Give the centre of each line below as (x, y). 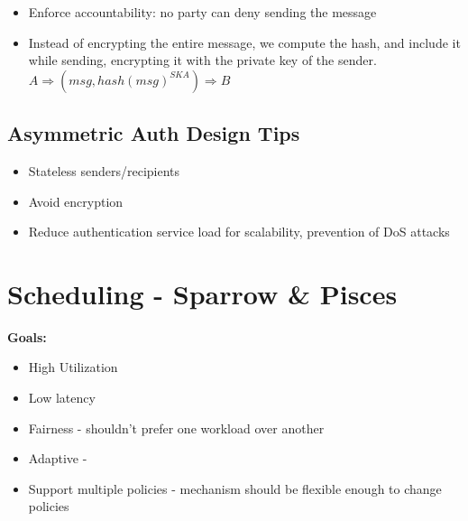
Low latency (62, 398)
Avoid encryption (76, 201)
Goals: (27, 336)
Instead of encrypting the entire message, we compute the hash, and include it (244, 42)
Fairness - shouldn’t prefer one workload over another (176, 428)
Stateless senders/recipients (104, 170)
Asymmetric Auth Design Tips (154, 133)
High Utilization (73, 367)
